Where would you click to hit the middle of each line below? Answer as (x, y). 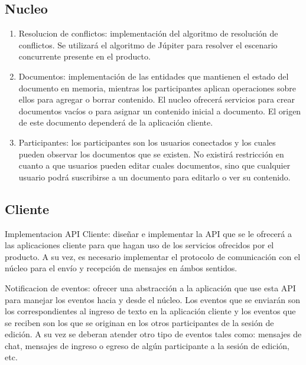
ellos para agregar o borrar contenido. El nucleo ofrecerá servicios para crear (157, 99)
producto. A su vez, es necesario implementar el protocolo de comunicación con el (153, 256)
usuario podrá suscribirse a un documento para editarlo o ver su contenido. (154, 177)
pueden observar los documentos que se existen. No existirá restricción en (151, 154)
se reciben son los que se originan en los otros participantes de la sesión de (139, 322)
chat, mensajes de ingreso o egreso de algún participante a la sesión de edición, (147, 345)
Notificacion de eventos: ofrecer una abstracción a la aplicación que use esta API (150, 287)
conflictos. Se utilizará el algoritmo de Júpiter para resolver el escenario (148, 45)
